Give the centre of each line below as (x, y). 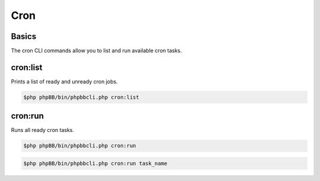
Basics (24, 36)
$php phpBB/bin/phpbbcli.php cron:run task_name (95, 164)
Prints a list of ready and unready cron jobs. (64, 81)
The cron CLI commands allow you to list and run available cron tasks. (96, 51)
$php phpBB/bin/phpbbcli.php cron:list (81, 97)
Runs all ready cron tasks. (42, 130)
